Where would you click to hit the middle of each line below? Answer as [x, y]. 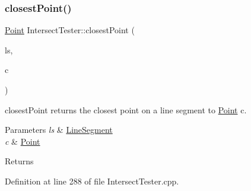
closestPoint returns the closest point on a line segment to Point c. [126, 109]
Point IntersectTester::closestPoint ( [70, 30]
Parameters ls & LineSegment [59, 130]
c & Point [23, 141]
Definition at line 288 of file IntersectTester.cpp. [92, 181]
